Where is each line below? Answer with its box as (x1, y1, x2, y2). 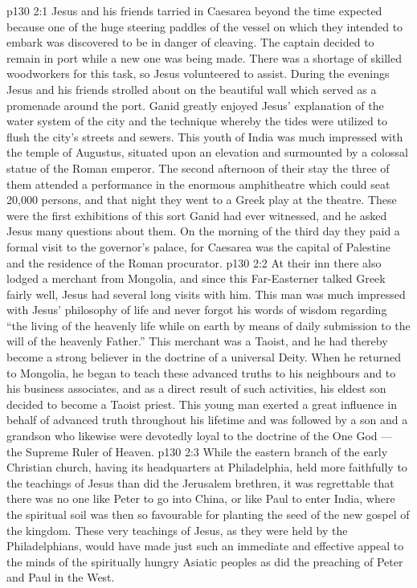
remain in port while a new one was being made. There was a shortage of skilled (6, 49, 402, 66)
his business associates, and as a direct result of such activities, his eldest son (6, 380, 386, 397)
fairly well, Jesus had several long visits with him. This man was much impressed (6, 285, 406, 302)
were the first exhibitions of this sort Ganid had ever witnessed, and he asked (6, 206, 387, 223)
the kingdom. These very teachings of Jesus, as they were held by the (6, 521, 348, 538)
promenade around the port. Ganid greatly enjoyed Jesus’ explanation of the (6, 96, 384, 113)
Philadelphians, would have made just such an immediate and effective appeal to (6, 537, 404, 554)
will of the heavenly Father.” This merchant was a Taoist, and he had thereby (6, 333, 388, 349)
